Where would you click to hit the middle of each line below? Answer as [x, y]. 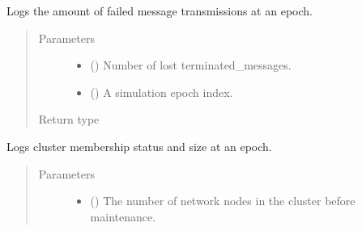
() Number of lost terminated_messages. [191, 65]
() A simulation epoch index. [162, 92]
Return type [69, 119]
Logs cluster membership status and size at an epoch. [139, 146]
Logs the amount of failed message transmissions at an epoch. [160, 10]
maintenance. [123, 216]
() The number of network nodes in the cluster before [223, 201]
